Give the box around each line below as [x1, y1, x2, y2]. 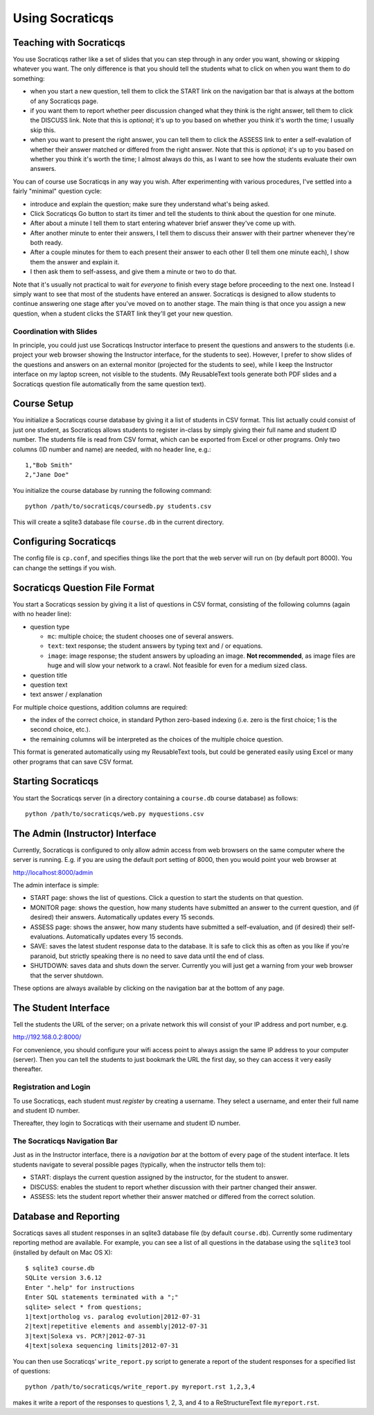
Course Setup [12, 398, 74, 410]
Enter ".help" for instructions [25, 1283, 135, 1291]
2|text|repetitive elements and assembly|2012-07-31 [25, 1322, 208, 1331]
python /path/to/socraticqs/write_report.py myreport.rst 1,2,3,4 [25, 1383, 256, 1391]
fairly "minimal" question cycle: [12, 187, 102, 195]
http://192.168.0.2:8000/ [12, 1033, 82, 1041]
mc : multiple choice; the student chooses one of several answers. [47, 632, 234, 640]
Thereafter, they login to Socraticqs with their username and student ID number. [12, 1119, 241, 1128]
